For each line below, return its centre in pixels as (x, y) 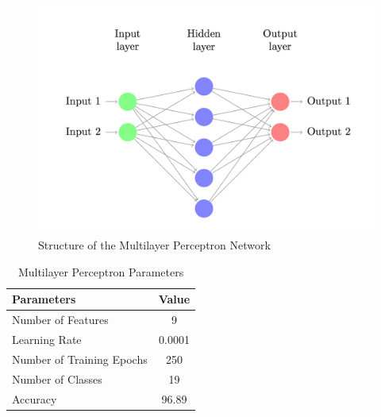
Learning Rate (47, 339)
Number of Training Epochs (80, 359)
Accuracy (35, 398)
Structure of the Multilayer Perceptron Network (154, 245)
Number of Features (60, 320)
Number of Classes (57, 378)
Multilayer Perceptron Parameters (101, 271)
